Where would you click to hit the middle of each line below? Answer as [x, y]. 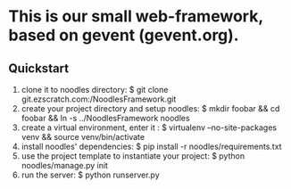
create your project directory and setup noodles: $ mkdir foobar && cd [150, 108]
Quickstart [39, 68]
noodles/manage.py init [65, 165]
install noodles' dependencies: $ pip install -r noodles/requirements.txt [151, 146]
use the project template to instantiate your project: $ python [133, 156]
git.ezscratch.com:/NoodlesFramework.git [99, 99]
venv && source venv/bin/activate [83, 137]
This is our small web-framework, [136, 16]
